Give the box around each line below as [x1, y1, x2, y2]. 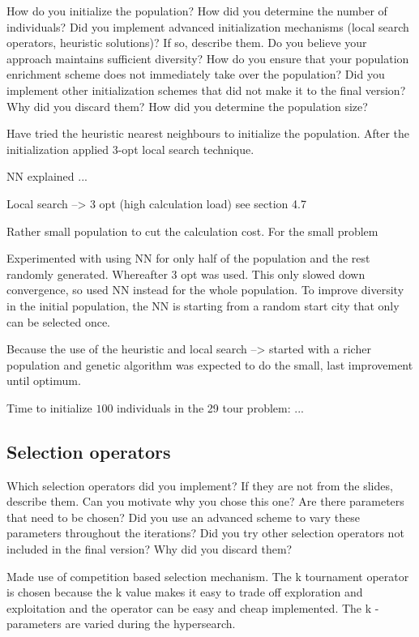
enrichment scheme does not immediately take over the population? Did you [6, 66, 385, 83]
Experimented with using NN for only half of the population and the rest [6, 250, 370, 267]
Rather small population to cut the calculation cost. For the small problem [6, 222, 378, 239]
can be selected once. [6, 313, 110, 330]
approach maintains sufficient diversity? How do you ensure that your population [6, 49, 409, 66]
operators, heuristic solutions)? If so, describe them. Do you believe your [6, 34, 367, 51]
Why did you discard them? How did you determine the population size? [6, 97, 368, 114]
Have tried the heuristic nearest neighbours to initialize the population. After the [6, 125, 410, 142]
